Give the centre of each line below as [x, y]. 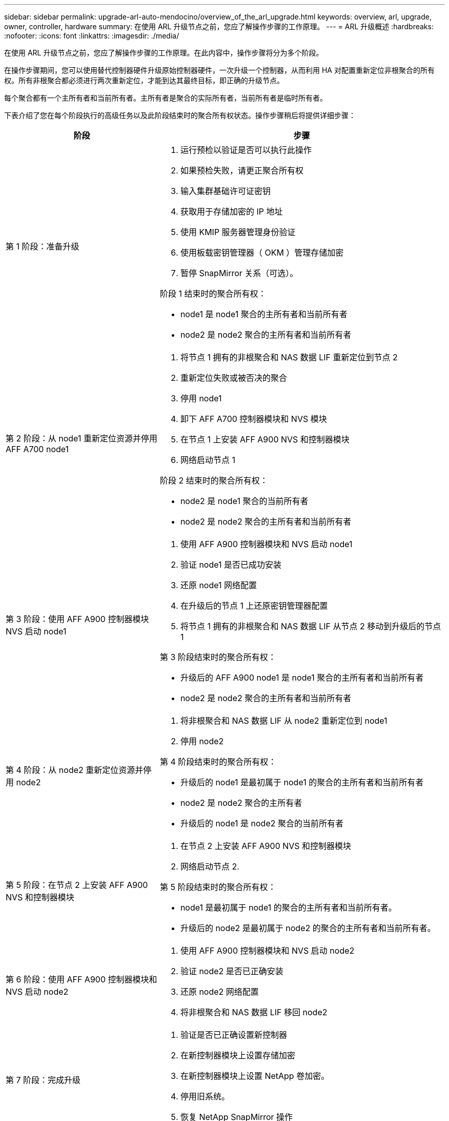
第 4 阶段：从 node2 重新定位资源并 [75, 770]
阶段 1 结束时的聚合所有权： [213, 294]
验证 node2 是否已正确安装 [232, 971]
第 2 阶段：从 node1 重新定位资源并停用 [81, 438]
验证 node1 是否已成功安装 [231, 565]
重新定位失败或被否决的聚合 [233, 378]
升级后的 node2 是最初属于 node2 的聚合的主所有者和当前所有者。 [308, 928]
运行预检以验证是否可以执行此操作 [246, 150]
